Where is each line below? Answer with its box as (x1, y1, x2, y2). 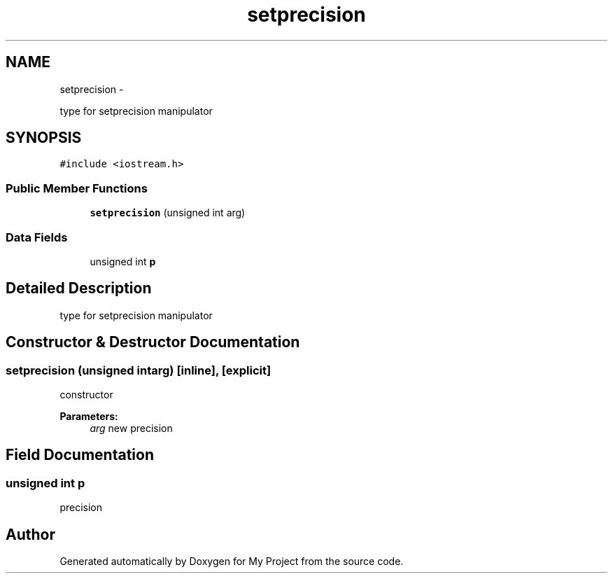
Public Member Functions (6, 181, 148, 195)
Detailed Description (6, 279, 152, 298)
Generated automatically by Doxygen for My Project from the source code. (59, 555, 404, 568)
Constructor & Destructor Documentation (6, 333, 300, 351)
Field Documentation (6, 446, 154, 464)
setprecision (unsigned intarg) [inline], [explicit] (6, 363, 272, 377)
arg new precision (90, 422, 173, 434)
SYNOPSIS (6, 129, 82, 147)
